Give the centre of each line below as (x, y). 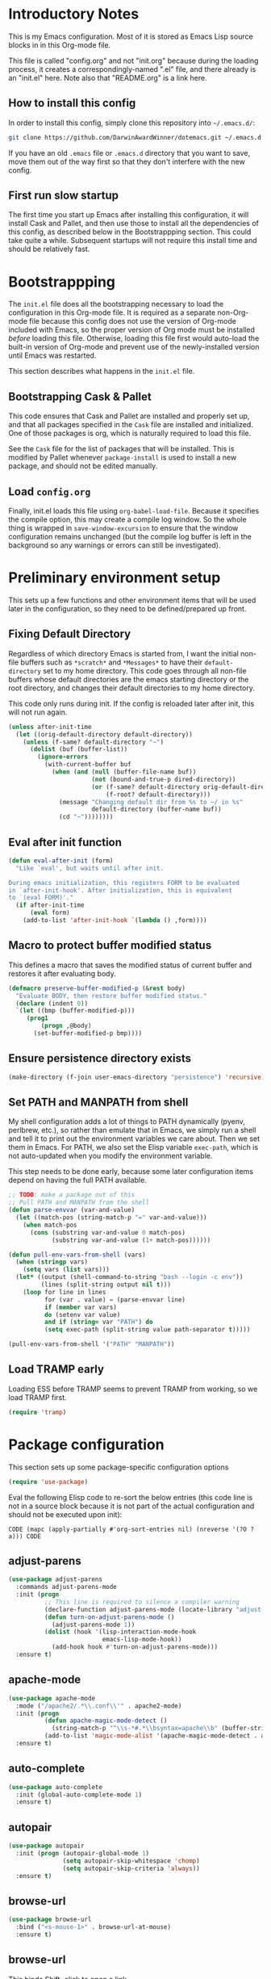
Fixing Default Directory (70, 634)
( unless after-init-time (50, 727)
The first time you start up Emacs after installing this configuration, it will (129, 215)
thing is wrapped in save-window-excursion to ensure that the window (123, 528)
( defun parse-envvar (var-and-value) (72, 1210)
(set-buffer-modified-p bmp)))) (88, 1034)
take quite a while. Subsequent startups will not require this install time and (133, 241)
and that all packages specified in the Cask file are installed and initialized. (131, 425)
